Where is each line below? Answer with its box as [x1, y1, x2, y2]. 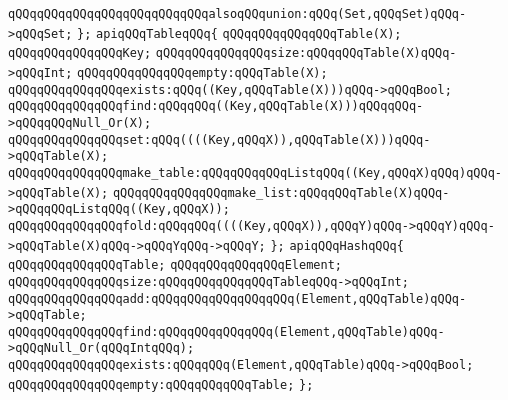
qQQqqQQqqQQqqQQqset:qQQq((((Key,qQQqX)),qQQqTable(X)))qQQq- [8, 132, 431, 147]
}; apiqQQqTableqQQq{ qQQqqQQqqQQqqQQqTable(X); [77, 26, 402, 41]
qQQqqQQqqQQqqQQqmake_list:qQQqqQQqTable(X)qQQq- [112, 185, 450, 200]
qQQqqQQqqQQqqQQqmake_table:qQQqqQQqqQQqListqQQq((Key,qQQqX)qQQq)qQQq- [8, 165, 502, 180]
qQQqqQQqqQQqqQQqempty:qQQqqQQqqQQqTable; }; [8, 377, 314, 392]
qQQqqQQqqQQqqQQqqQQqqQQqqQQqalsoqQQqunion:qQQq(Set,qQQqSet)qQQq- [8, 7, 467, 21]
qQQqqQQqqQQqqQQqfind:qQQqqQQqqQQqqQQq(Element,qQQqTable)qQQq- [8, 324, 445, 339]
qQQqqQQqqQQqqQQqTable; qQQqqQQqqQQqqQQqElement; [8, 258, 342, 273]
